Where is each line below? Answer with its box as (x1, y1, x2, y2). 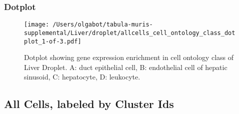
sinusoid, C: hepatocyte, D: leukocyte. (24, 71, 140, 82)
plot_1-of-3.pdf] (24, 37, 81, 45)
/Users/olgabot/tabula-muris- (52, 21, 153, 28)
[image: (24, 21, 49, 28)
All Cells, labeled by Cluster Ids (4, 96, 174, 111)
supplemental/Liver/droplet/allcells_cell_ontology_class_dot (24, 29, 235, 36)
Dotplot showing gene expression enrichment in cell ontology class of (24, 52, 234, 62)
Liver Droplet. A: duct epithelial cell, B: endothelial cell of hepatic (24, 61, 227, 72)
